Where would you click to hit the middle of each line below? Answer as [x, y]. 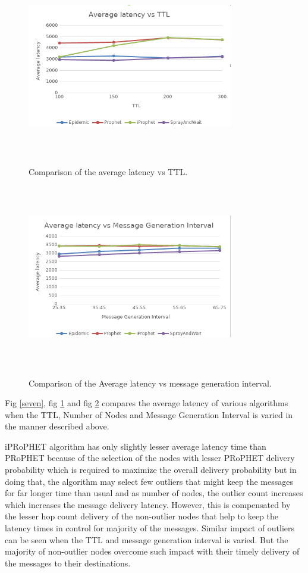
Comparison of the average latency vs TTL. [108, 171]
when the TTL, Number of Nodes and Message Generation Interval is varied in [149, 414]
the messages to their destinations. [68, 563]
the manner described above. [57, 426]
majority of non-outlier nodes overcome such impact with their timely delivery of [152, 551]
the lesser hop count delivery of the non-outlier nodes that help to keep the [142, 516]
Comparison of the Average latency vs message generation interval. [150, 383]
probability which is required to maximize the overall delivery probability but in [151, 470]
